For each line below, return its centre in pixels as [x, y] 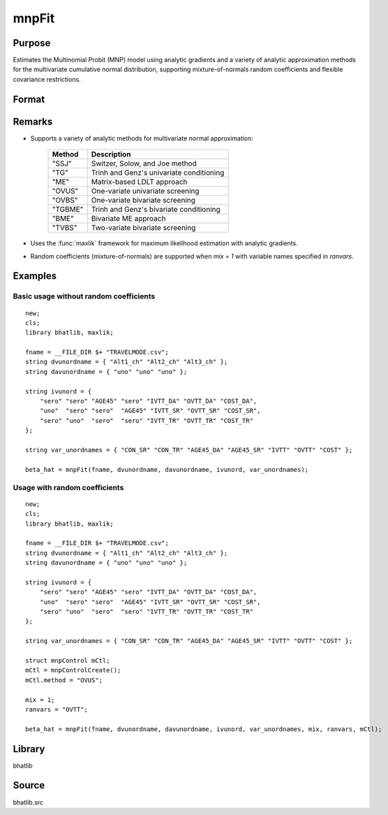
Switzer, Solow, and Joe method [144, 164]
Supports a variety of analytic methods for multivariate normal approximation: [142, 138]
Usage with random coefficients [68, 487]
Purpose [32, 43]
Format [29, 99]
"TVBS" [65, 228]
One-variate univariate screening [145, 191]
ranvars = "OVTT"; [57, 709]
